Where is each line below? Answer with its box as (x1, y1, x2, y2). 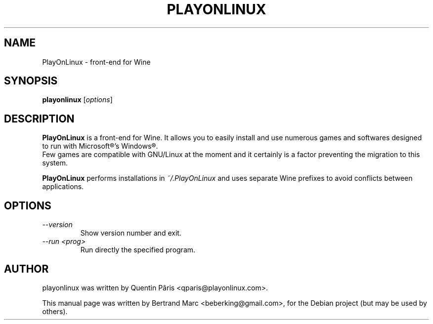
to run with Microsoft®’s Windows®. (42, 142, 158, 151)
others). (42, 307, 68, 316)
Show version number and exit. (80, 229, 181, 238)
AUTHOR (4, 262, 49, 275)
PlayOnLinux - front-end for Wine (42, 57, 151, 66)
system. (42, 159, 68, 167)
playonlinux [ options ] (42, 95, 113, 104)
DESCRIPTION (4, 112, 75, 125)
